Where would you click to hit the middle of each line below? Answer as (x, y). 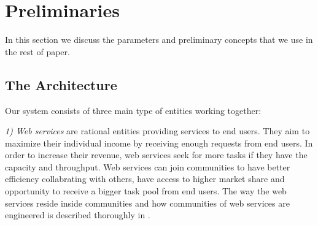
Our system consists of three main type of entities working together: (133, 110)
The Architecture (61, 84)
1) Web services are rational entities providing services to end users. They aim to (157, 131)
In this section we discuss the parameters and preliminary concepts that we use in (159, 40)
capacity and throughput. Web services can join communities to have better (148, 166)
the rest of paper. (37, 51)
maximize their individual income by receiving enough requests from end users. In (159, 143)
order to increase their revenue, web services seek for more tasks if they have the (156, 155)
